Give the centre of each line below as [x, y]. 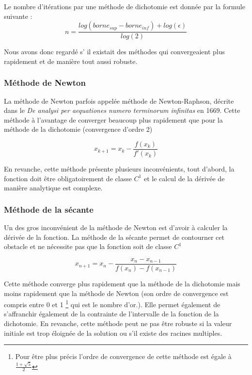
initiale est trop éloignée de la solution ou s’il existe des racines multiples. [113, 333]
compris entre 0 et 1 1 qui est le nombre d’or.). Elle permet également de [112, 304]
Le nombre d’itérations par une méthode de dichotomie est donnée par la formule [125, 6]
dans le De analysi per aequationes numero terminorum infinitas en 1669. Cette [122, 110]
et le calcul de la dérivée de [184, 178]
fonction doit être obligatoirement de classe [68, 178]
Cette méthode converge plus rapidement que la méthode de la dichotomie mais [122, 283]
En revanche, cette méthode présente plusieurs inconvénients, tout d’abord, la [119, 169]
